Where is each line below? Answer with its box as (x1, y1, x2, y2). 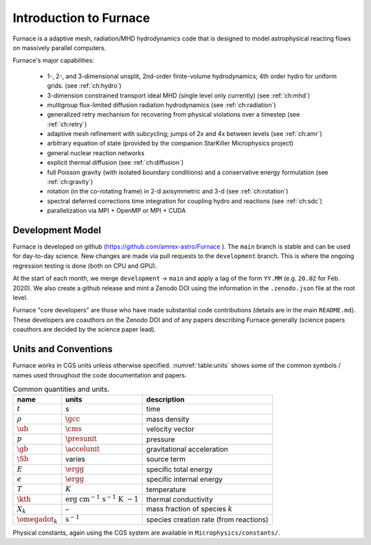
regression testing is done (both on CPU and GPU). (12, 262, 157, 270)
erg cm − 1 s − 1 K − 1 (65, 493, 139, 504)
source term (146, 454, 185, 464)
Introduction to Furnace (12, 10, 150, 25)
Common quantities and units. (12, 384, 110, 394)
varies (65, 454, 86, 464)
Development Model (12, 224, 102, 236)
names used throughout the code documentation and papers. (12, 371, 187, 379)
